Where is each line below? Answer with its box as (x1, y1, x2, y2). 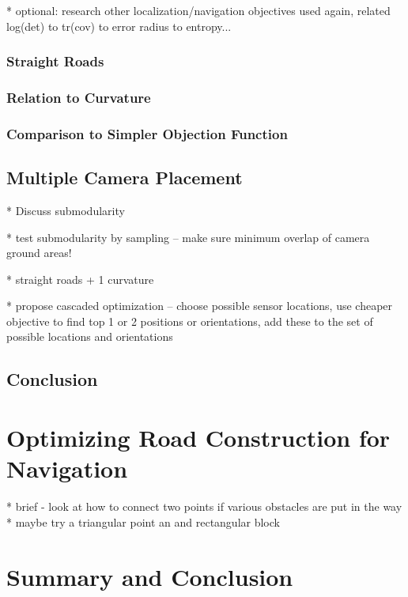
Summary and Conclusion (6, 560, 293, 592)
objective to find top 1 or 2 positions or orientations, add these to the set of (6, 312, 373, 329)
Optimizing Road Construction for (6, 421, 391, 454)
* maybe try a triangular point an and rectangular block (6, 513, 280, 530)
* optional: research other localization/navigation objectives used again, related (6, 2, 391, 18)
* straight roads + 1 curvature (6, 270, 154, 287)
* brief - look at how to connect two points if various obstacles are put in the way (6, 498, 402, 515)
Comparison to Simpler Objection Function (6, 123, 288, 143)
